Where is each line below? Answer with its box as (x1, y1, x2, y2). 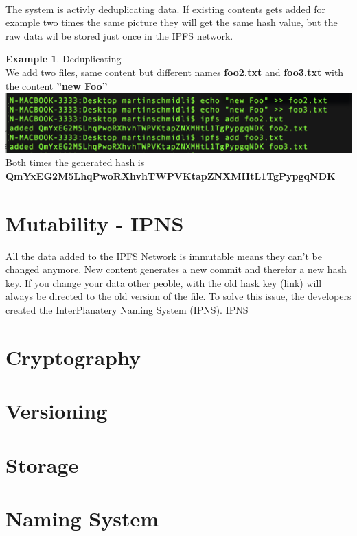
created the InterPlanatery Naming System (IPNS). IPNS (5, 303, 249, 317)
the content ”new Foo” (5, 78, 108, 93)
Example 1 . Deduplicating (5, 51, 122, 66)
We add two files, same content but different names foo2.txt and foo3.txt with (5, 65, 344, 79)
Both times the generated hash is (5, 155, 145, 170)
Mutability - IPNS (5, 209, 184, 237)
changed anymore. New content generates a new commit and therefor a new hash (5, 262, 347, 277)
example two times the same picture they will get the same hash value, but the (5, 15, 338, 30)
